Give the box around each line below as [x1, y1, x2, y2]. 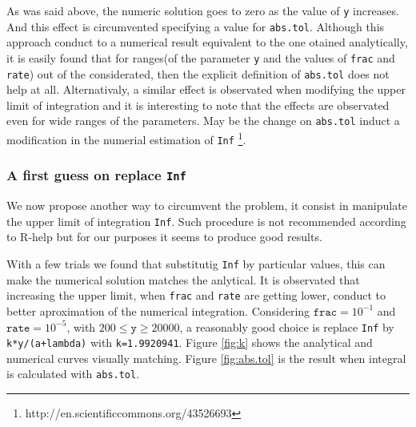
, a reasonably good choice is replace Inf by [179, 318, 394, 335]
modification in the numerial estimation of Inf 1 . [6, 129, 246, 147]
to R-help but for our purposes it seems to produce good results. [6, 228, 322, 245]
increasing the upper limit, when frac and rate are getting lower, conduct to [6, 287, 386, 304]
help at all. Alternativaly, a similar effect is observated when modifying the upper [6, 81, 406, 98]
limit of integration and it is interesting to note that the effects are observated [6, 96, 390, 113]
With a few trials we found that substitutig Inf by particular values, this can [6, 256, 386, 272]
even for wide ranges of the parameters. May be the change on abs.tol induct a [6, 112, 400, 129]
